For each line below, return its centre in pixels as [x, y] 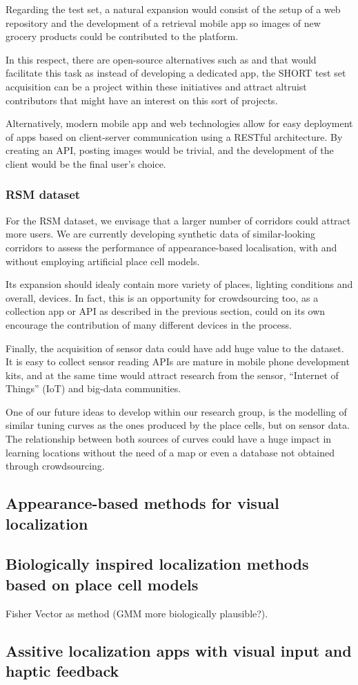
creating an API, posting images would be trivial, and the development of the [170, 150]
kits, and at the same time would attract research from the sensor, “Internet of [172, 375]
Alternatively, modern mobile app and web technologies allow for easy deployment [179, 123]
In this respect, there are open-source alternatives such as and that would [161, 59]
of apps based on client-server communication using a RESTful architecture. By [174, 136]
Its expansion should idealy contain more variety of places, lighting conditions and [179, 284]
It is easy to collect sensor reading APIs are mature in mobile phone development [178, 361]
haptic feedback [62, 670]
